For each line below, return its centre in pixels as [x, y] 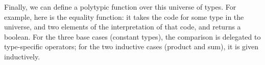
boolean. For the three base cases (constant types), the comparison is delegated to [132, 36]
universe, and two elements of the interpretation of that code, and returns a [123, 27]
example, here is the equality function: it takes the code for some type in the [124, 17]
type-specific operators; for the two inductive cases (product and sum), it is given [131, 46]
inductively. [22, 56]
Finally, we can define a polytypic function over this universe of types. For [120, 7]
